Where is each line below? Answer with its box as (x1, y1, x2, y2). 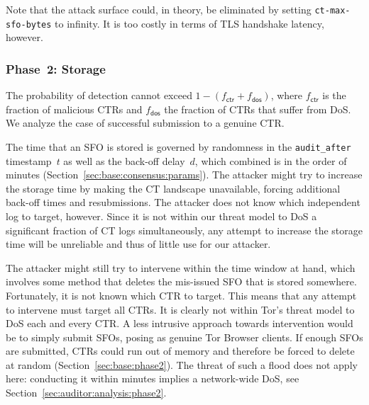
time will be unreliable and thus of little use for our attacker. (6, 236, 271, 251)
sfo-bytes (6, 19, 52, 30)
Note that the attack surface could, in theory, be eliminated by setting (6, 2, 312, 16)
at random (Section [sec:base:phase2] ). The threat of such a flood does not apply (6, 357, 358, 372)
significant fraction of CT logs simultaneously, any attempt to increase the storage (6, 222, 363, 237)
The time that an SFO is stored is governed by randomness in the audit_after (6, 139, 351, 154)
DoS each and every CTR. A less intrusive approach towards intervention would (6, 316, 353, 331)
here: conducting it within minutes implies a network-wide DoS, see (6, 371, 299, 386)
